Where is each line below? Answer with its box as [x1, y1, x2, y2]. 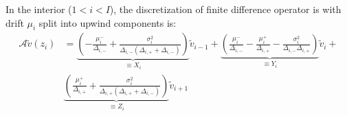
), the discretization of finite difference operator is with [109, 2, 342, 16]
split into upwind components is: [38, 15, 177, 30]
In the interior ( [5, 2, 72, 16]
